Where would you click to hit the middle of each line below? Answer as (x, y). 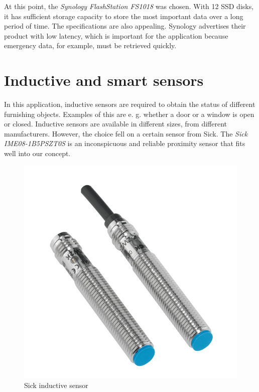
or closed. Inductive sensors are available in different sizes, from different (115, 124)
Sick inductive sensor (56, 385)
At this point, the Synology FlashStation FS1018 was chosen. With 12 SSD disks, (129, 6)
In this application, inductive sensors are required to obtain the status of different (130, 104)
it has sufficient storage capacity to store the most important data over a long (124, 16)
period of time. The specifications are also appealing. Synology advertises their (125, 26)
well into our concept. (37, 153)
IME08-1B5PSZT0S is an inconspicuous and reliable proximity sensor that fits (125, 143)
